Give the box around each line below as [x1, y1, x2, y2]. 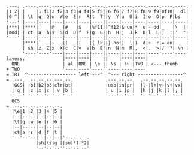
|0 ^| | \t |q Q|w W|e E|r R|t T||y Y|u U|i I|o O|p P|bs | [6, 14, 189, 20]
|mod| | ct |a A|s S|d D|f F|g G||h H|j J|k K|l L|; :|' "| [6, 29, 189, 35]
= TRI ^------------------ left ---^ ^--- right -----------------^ [6, 71, 186, 77]
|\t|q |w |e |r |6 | [11, 119, 63, 125]
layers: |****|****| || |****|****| [6, 56, 148, 62]
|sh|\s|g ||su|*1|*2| [35, 140, 90, 146]
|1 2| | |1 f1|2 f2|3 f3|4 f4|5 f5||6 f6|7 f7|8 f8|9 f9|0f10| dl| [6, 8, 189, 14]
